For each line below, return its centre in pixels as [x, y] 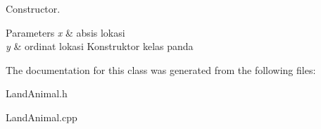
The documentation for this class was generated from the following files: [161, 69]
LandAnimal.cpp [42, 117]
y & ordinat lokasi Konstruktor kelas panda [100, 46]
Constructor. [33, 8]
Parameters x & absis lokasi [65, 32]
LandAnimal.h [37, 93]
